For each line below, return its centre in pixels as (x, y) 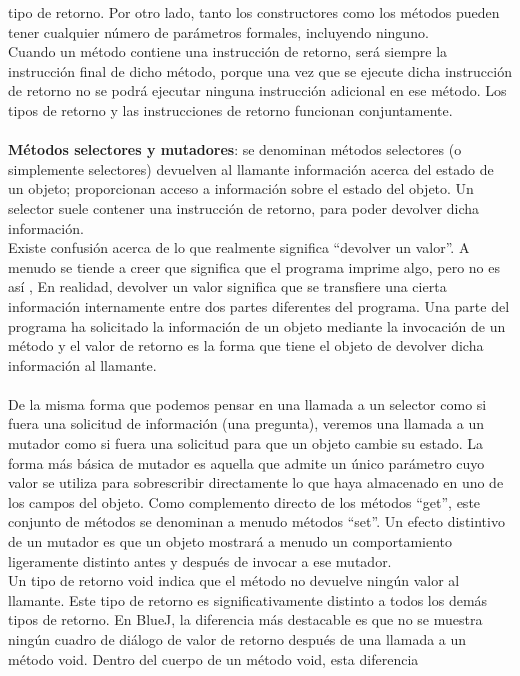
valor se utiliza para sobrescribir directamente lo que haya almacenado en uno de (256, 482)
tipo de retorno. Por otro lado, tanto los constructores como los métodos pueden (254, 12)
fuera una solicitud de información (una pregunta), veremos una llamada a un (246, 423)
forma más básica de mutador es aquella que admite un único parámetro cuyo (246, 462)
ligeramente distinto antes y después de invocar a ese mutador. (200, 560)
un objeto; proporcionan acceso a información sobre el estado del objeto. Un (241, 188)
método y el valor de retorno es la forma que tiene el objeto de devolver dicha (246, 345)
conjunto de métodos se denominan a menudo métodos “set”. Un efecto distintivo (256, 521)
